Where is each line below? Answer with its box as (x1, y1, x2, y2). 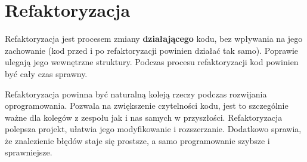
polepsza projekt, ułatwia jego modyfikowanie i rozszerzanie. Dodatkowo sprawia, (5, 123, 302, 135)
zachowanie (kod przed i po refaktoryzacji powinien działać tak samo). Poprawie (5, 44, 299, 56)
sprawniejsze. (5, 146, 52, 158)
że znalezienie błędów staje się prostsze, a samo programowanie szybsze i (5, 134, 270, 146)
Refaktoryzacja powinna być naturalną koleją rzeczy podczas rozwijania (5, 87, 267, 100)
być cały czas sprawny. (5, 67, 88, 80)
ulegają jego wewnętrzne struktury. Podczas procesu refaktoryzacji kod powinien (5, 56, 299, 68)
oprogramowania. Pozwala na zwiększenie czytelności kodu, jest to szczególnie (5, 99, 289, 112)
